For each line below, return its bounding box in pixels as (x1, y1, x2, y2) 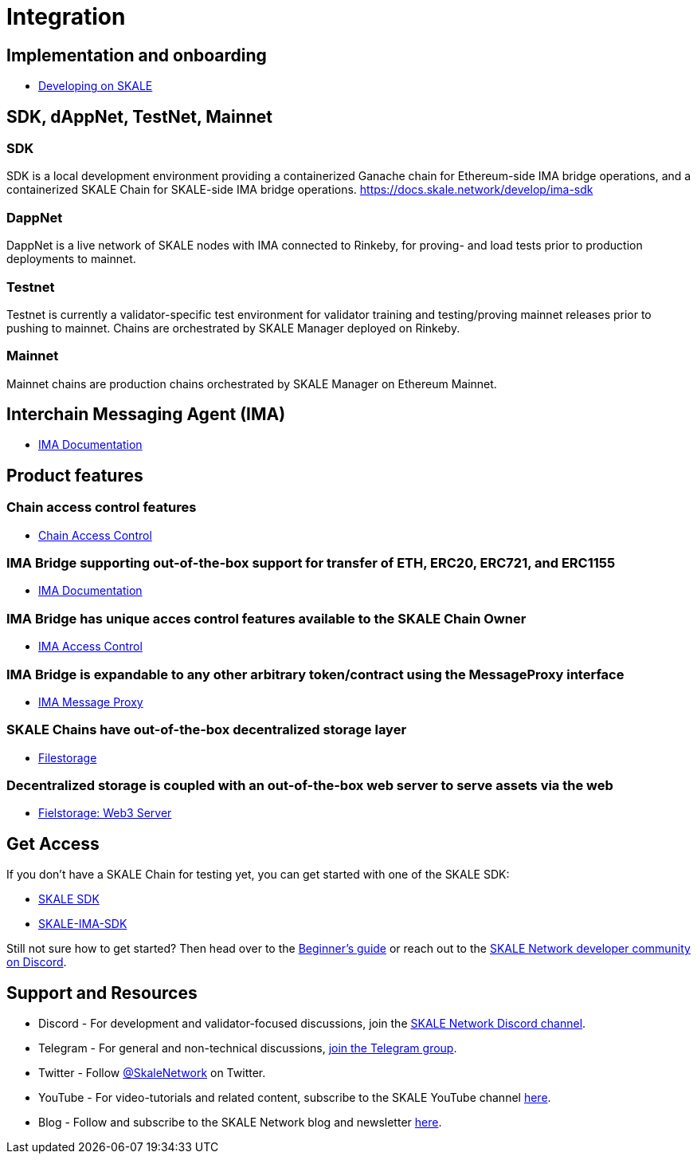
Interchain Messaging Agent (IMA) (6, 404, 286, 425)
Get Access (6, 833, 100, 854)
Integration (6, 3, 126, 30)
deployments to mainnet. (6, 252, 136, 266)
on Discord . (6, 955, 67, 969)
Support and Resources (6, 982, 198, 1003)
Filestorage (38, 750, 97, 765)
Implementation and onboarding (6, 45, 267, 65)
